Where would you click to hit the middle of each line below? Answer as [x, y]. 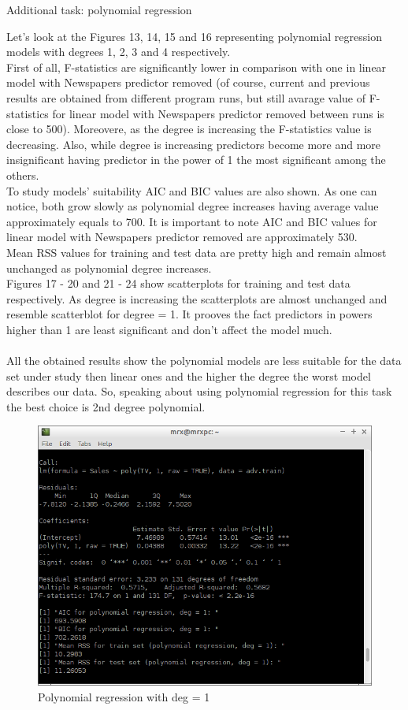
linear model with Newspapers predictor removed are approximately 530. [182, 237]
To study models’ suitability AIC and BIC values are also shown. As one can [192, 190]
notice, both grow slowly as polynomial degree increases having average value [193, 206]
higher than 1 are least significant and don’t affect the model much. [169, 329]
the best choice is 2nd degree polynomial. [106, 406]
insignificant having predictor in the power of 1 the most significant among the [196, 160]
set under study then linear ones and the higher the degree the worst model [189, 375]
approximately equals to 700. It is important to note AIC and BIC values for [192, 221]
